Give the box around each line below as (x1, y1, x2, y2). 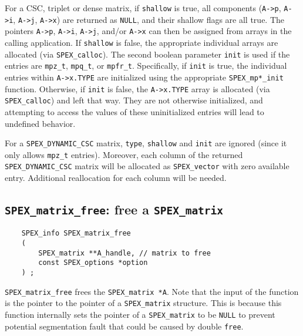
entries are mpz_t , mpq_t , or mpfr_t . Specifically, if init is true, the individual (5, 59, 287, 72)
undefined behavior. (5, 117, 76, 129)
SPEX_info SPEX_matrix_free (21, 229, 131, 238)
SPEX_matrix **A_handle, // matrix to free (38, 248, 211, 257)
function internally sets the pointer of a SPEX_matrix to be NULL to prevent (5, 308, 275, 321)
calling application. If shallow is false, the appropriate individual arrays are (5, 36, 278, 48)
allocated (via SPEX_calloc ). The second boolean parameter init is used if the (5, 48, 290, 60)
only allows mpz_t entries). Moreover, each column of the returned (5, 148, 243, 160)
